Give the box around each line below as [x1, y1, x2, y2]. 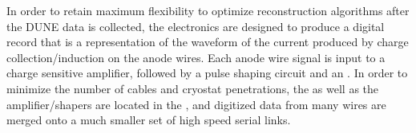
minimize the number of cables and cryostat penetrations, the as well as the [6, 80, 379, 96]
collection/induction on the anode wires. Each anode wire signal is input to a [6, 49, 386, 65]
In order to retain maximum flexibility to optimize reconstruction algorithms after [6, 2, 410, 18]
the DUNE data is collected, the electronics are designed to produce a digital [6, 18, 385, 34]
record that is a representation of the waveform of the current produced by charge [6, 33, 409, 50]
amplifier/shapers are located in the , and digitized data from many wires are [6, 96, 386, 112]
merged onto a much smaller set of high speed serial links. [6, 111, 291, 128]
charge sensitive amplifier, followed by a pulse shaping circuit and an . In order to [6, 65, 408, 81]
